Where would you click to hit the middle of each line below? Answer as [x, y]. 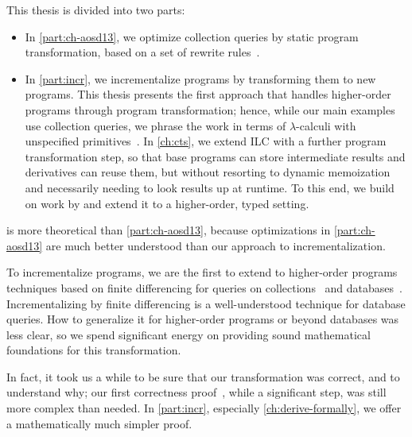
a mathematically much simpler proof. [99, 423]
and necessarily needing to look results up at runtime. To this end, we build [210, 187]
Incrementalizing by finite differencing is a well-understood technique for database [206, 303]
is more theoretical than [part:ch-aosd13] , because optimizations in [169, 230]
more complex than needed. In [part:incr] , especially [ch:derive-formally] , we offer [204, 408]
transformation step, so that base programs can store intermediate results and [215, 156]
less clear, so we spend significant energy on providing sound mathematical [189, 334]
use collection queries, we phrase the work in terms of [155, 125]
